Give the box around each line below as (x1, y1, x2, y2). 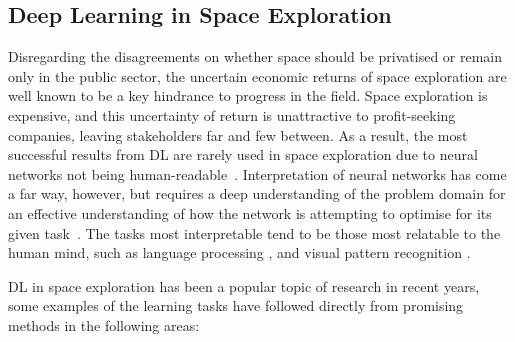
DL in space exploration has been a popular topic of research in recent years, (8, 275, 480, 296)
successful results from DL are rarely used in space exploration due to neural (8, 144, 478, 165)
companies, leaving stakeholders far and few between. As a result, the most (8, 124, 468, 145)
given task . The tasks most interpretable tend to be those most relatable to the (8, 222, 501, 243)
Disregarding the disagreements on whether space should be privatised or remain (8, 46, 503, 67)
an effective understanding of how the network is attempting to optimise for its (8, 202, 492, 223)
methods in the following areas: (8, 314, 200, 335)
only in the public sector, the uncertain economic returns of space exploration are (8, 65, 507, 86)
